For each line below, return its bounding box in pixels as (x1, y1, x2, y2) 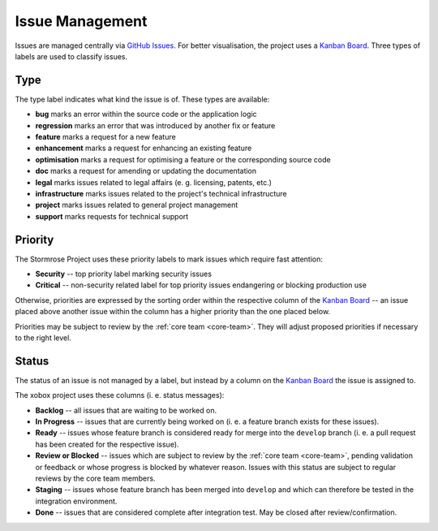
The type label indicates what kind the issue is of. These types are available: (15, 94, 270, 104)
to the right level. (15, 333, 72, 343)
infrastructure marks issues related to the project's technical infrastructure (35, 188, 287, 198)
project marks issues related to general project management (35, 200, 238, 210)
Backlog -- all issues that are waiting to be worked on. (35, 405, 217, 415)
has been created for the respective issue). (35, 439, 179, 449)
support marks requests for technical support (35, 211, 189, 221)
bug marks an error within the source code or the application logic (35, 110, 257, 119)
